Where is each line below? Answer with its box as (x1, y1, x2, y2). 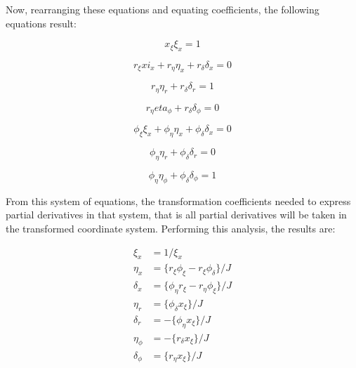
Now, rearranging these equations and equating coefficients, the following (6, 2, 319, 16)
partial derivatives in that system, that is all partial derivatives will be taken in (6, 207, 347, 222)
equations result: (6, 15, 77, 30)
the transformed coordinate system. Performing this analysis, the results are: (6, 221, 336, 235)
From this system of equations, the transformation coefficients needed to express (6, 193, 351, 208)
